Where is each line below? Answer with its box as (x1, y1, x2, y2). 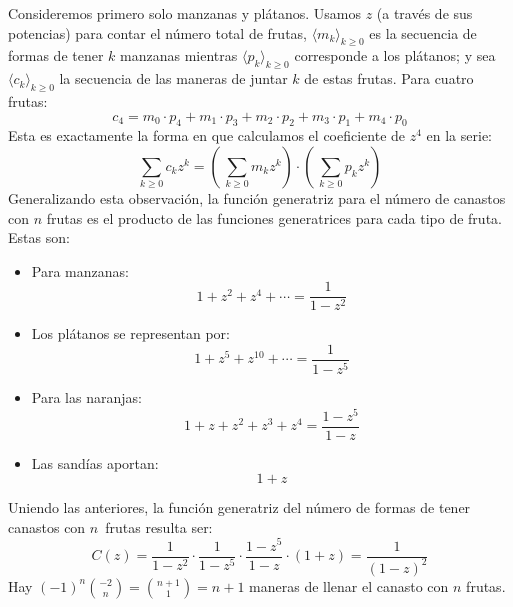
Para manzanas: (31, 260, 129, 281)
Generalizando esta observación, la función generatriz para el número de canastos (8, 187, 506, 208)
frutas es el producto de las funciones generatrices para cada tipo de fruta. (46, 207, 502, 228)
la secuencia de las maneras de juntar (59, 68, 288, 89)
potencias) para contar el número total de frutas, (8, 22, 307, 43)
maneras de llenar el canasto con (249, 575, 449, 596)
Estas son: (8, 227, 70, 248)
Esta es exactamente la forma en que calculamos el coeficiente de (8, 125, 406, 146)
